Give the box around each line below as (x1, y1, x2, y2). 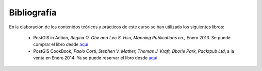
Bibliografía (9, 7, 57, 18)
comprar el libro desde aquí (33, 41, 88, 47)
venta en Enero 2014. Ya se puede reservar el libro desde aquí (33, 55, 158, 61)
